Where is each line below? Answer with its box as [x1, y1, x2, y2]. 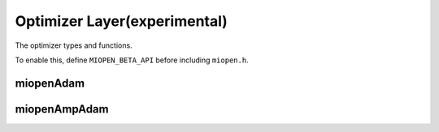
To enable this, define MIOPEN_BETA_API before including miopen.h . [15, 55, 249, 65]
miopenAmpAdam [15, 102, 109, 116]
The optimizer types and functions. [15, 40, 133, 50]
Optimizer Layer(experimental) [15, 12, 228, 30]
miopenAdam [15, 76, 85, 90]
